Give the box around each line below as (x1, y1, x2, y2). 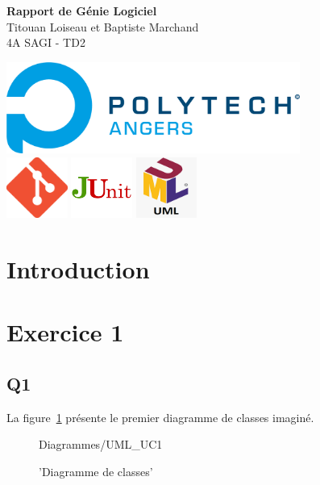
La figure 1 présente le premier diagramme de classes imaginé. (6, 408, 314, 425)
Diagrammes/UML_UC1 (39, 436, 163, 453)
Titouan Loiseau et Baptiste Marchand (6, 18, 199, 35)
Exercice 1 (6, 316, 124, 349)
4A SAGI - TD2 (6, 34, 85, 51)
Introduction (6, 253, 150, 286)
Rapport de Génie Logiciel (6, 2, 157, 19)
